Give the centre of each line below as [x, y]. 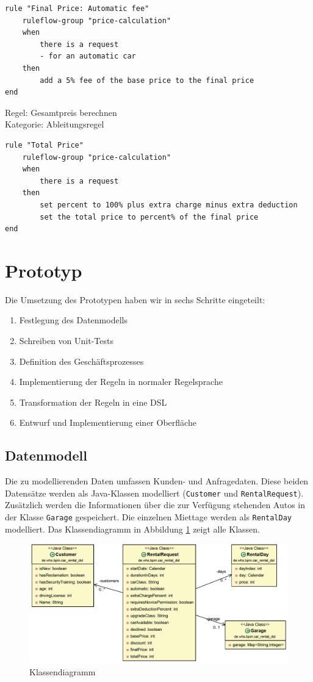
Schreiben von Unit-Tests [66, 340]
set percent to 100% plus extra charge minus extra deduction [169, 205]
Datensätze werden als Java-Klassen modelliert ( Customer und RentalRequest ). [154, 493]
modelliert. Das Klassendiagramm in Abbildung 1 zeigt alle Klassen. [132, 529]
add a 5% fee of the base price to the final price [147, 80]
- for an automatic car [88, 56]
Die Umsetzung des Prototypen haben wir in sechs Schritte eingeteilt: [135, 299]
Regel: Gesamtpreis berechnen [61, 112]
